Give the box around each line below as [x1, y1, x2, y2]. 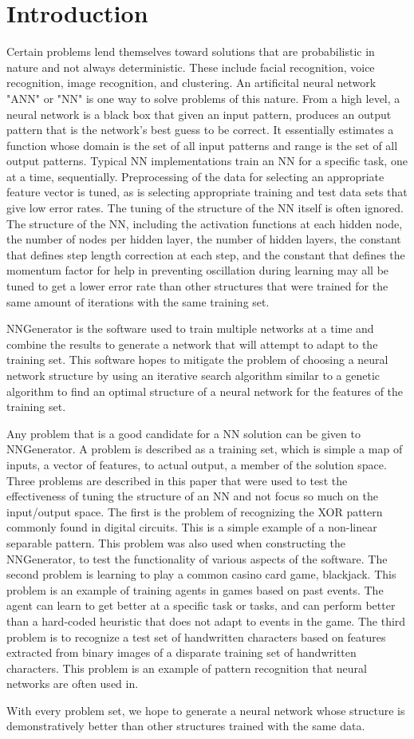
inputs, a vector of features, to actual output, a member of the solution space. [6, 456, 387, 472]
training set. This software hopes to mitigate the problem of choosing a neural [6, 351, 388, 368]
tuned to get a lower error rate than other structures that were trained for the [6, 278, 388, 294]
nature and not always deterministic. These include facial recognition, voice [6, 58, 375, 75]
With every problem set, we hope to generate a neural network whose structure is [6, 701, 405, 718]
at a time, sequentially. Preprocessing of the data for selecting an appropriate [6, 168, 384, 184]
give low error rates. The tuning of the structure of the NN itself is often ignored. [6, 200, 404, 216]
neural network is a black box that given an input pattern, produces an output [6, 105, 392, 122]
